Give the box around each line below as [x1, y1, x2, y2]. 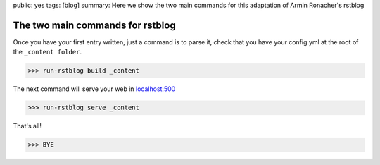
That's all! [13, 122, 42, 130]
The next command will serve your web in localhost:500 [13, 85, 176, 93]
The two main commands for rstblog [13, 19, 176, 31]
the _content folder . [13, 48, 82, 56]
